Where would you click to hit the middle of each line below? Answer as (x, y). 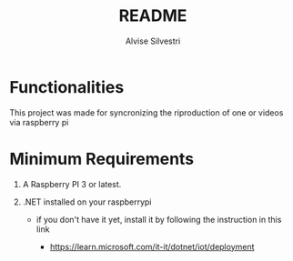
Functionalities (67, 87)
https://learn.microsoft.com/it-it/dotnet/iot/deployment (152, 246)
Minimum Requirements (102, 159)
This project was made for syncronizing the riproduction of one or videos (146, 112)
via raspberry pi (39, 122)
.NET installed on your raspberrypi (87, 202)
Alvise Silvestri (153, 41)
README (153, 16)
